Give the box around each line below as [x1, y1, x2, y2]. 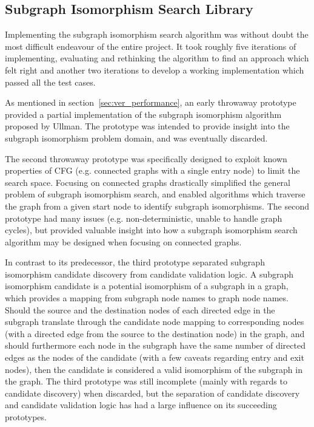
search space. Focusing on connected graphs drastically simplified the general [5, 176, 290, 188]
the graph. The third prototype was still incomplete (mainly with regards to [5, 375, 287, 388]
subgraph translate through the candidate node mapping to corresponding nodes [5, 315, 304, 328]
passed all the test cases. [5, 75, 96, 88]
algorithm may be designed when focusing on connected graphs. [5, 235, 242, 248]
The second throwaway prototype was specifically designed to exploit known [5, 152, 287, 165]
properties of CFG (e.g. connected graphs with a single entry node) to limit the [5, 164, 300, 177]
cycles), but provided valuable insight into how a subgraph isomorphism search [5, 224, 298, 236]
